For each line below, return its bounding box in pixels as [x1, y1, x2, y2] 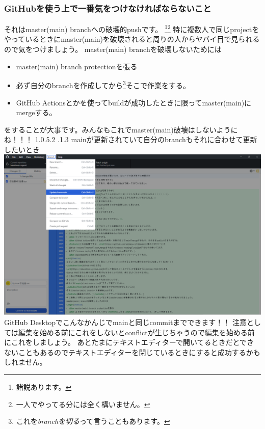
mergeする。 [16, 107, 57, 118]
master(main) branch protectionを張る [16, 61, 138, 71]
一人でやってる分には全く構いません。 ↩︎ [16, 398, 150, 409]
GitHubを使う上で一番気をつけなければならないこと [4, 2, 211, 14]
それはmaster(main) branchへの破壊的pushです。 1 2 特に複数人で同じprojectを [4, 22, 259, 34]
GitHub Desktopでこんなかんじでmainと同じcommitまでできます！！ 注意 [4, 317, 247, 328]
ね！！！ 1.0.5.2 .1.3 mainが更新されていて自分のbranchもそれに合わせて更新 [4, 134, 257, 145]
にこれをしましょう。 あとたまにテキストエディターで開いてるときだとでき [4, 337, 254, 347]
